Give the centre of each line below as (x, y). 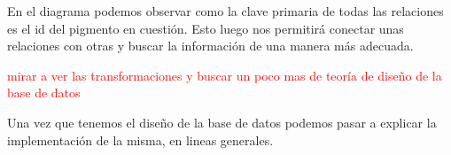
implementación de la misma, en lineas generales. (140, 139)
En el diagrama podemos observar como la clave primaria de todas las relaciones (225, 11)
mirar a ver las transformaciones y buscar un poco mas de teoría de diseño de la (225, 75)
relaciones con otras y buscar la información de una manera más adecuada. (210, 46)
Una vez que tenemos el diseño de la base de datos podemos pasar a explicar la (222, 122)
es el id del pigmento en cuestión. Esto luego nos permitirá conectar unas (206, 28)
